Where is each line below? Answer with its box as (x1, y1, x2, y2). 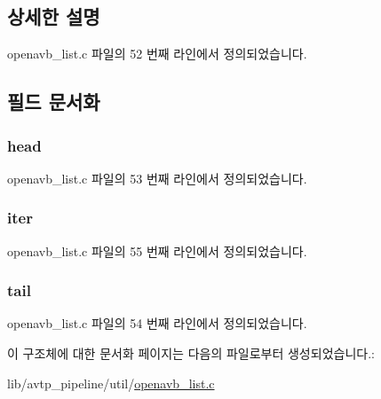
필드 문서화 (7, 88, 100, 115)
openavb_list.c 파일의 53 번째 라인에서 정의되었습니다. (7, 168, 307, 187)
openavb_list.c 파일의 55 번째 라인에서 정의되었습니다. (7, 241, 307, 260)
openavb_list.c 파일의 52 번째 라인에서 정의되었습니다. (7, 44, 307, 63)
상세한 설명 (7, 3, 100, 30)
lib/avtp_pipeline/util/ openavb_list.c (7, 373, 215, 392)
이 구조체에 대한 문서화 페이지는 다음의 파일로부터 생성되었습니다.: (7, 344, 375, 363)
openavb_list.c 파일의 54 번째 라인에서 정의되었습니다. (7, 314, 307, 332)
